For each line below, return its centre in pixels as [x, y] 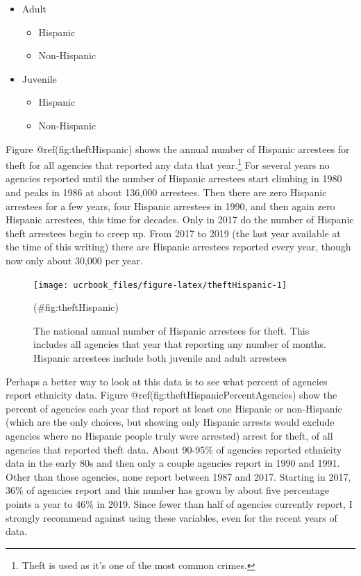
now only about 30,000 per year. [74, 260]
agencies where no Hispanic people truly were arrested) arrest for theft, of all [169, 435]
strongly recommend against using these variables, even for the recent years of [171, 517]
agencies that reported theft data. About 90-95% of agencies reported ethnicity [174, 449]
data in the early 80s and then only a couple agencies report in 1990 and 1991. [173, 463]
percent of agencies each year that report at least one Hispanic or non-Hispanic [174, 408]
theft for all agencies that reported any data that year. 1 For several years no [168, 164]
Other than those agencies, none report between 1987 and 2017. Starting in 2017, [178, 476]
